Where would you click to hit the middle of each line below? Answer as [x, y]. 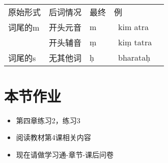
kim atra [134, 27]
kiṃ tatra [135, 42]
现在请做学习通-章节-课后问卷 [65, 154]
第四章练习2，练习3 [48, 120]
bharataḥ [134, 58]
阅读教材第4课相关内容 [53, 137]
